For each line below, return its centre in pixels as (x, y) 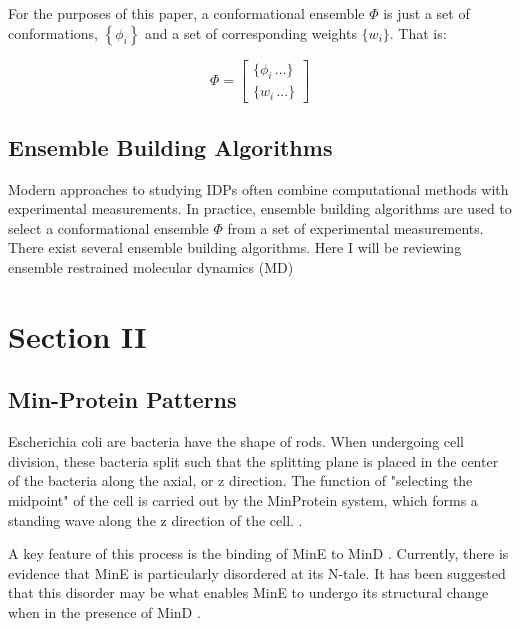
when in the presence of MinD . (104, 611)
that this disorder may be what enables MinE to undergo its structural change (248, 592)
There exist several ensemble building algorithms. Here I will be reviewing (235, 247)
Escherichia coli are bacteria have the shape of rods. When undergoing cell (236, 441)
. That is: (418, 32)
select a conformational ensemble (108, 227)
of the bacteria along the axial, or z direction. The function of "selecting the (240, 480)
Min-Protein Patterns (122, 399)
